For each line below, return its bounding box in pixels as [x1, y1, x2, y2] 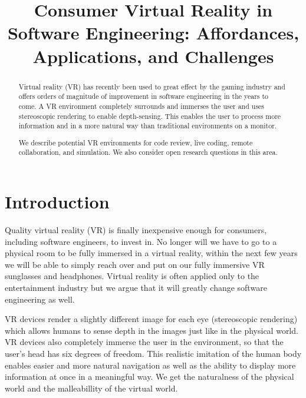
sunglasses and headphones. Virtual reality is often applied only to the [5, 270, 259, 282]
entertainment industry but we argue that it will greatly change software [5, 281, 267, 293]
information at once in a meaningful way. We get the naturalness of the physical [5, 370, 294, 383]
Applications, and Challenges [32, 44, 274, 68]
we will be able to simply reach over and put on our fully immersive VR [5, 258, 265, 270]
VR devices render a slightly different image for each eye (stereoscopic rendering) [5, 313, 298, 325]
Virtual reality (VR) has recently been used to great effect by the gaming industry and [18, 81, 285, 91]
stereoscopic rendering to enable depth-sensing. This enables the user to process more [18, 111, 281, 121]
